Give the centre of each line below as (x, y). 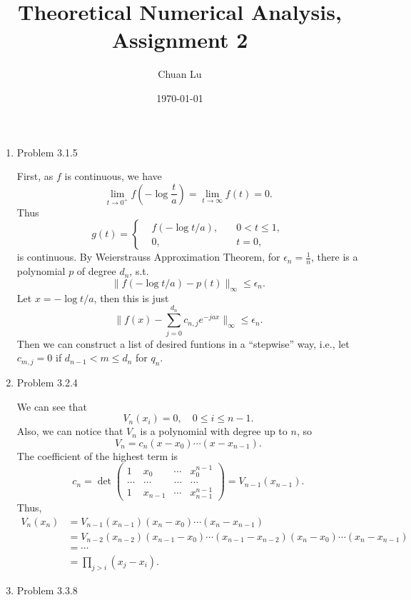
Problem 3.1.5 (47, 152)
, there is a (335, 257)
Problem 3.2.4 (47, 382)
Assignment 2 (180, 40)
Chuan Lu (180, 74)
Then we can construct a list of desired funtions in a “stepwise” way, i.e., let (183, 343)
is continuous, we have (113, 176)
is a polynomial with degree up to (214, 431)
